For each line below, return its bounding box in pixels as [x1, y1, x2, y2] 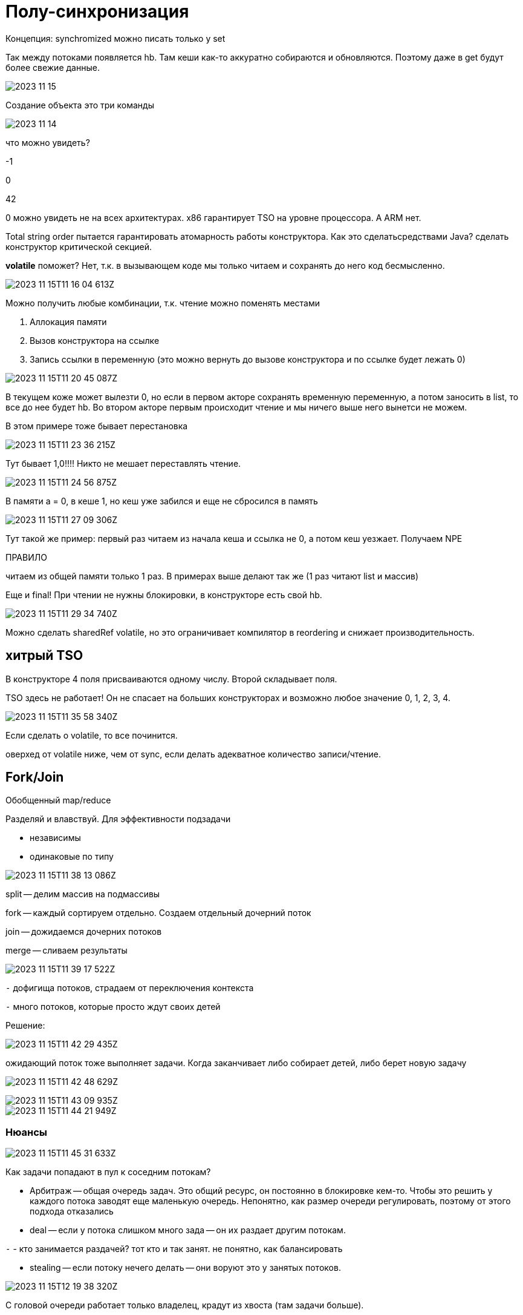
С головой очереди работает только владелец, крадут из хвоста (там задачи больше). [5, 1300, 364, 1311]
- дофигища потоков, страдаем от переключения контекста [5, 983, 254, 994]
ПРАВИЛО [5, 552, 47, 562]
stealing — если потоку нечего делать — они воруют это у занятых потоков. [30, 1262, 341, 1273]
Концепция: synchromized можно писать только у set [5, 33, 226, 44]
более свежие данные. [5, 62, 100, 73]
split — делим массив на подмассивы [5, 889, 160, 900]
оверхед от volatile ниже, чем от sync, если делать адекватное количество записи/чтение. [5, 748, 381, 759]
